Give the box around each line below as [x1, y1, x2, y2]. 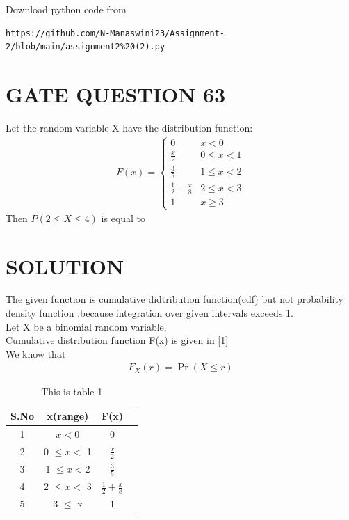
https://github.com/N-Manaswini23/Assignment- [6, 28, 225, 38]
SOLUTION [6, 251, 124, 280]
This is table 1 [41, 384, 103, 399]
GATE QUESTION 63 [6, 79, 226, 108]
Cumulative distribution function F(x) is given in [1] [6, 333, 229, 347]
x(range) [47, 409, 89, 423]
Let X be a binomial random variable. [6, 319, 167, 333]
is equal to [101, 210, 146, 225]
